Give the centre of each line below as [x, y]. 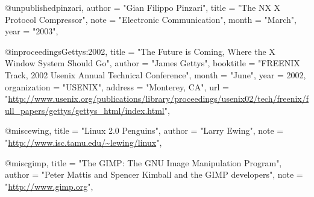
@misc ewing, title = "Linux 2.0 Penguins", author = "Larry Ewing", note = [144, 130]
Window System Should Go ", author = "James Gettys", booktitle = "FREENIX [152, 63]
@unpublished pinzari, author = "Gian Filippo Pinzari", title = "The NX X [143, 7]
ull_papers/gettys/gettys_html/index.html [85, 110]
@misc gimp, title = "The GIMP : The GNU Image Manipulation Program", [143, 162]
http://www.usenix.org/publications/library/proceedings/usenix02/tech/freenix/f [159, 98]
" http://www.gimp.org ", [49, 186]
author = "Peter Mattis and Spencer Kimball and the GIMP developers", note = [154, 174]
